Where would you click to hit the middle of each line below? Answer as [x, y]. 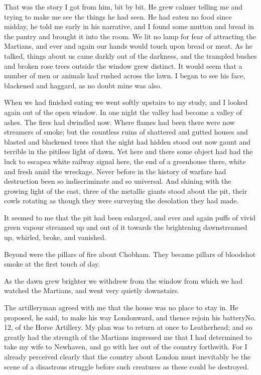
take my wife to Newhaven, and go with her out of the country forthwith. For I [126, 347]
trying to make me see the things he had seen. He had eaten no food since [118, 16]
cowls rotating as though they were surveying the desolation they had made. [121, 201]
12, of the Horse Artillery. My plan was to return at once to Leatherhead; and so [128, 327]
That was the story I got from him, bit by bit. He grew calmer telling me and [123, 7]
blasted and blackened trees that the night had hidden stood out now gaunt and [127, 141]
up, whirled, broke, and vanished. [55, 237]
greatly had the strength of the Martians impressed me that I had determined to [128, 337]
